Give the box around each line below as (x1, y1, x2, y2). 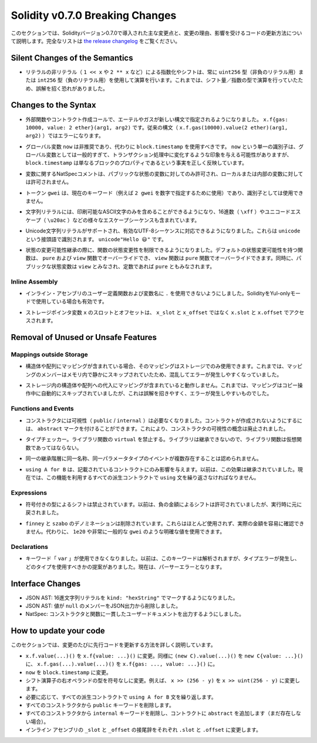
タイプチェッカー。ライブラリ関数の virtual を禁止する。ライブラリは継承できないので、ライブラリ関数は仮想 (25, 436, 297, 443)
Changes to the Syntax (11, 100, 96, 110)
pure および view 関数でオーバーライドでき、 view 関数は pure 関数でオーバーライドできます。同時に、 (42, 255, 296, 262)
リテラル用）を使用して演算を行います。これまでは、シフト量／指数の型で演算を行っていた (77, 76, 298, 84)
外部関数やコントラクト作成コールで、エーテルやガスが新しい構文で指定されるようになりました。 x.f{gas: (25, 115, 288, 123)
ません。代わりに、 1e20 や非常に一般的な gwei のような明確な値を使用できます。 (25, 528, 225, 535)
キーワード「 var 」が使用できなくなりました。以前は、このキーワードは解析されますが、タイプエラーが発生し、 (25, 555, 300, 562)
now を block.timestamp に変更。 (25, 668, 112, 676)
